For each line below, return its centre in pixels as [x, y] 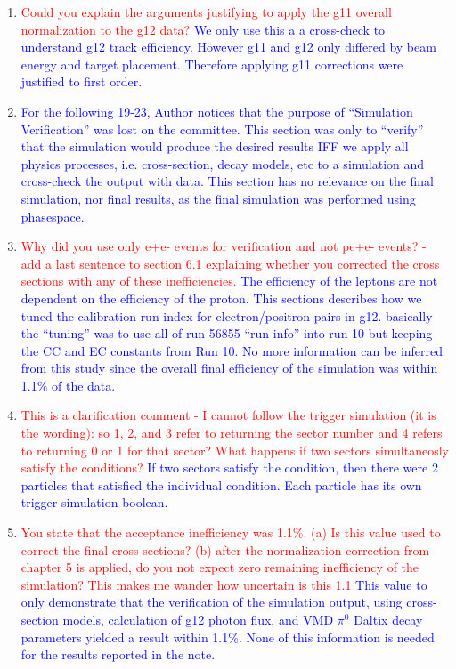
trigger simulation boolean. [94, 502]
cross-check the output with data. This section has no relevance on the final [227, 181]
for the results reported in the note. [118, 654]
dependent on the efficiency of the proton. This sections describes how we [221, 298]
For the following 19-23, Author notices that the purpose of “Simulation [217, 111]
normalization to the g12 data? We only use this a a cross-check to [203, 29]
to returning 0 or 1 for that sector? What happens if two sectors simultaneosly [235, 450]
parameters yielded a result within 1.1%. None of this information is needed [228, 637]
